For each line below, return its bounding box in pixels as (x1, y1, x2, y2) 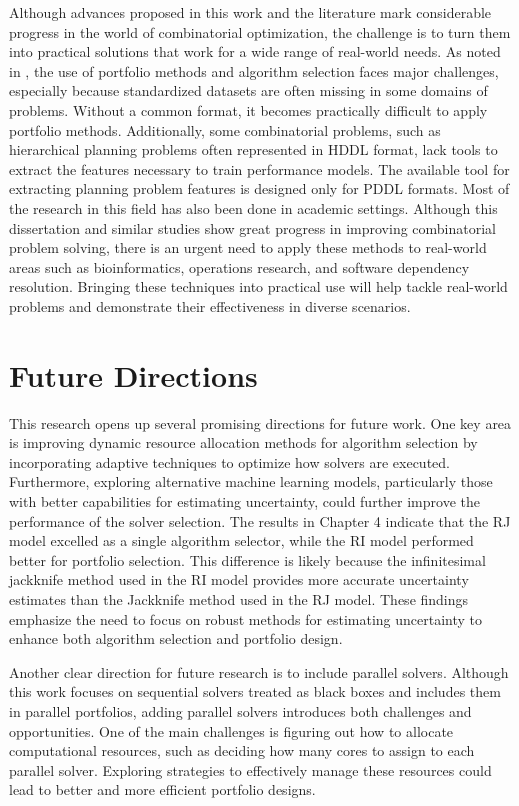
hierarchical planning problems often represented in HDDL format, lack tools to (9, 139, 498, 160)
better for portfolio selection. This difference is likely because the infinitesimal (9, 549, 486, 570)
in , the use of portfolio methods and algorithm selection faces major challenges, (9, 60, 499, 81)
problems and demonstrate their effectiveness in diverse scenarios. (9, 295, 411, 316)
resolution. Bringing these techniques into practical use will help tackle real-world (9, 276, 508, 297)
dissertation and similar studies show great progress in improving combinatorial (9, 217, 497, 238)
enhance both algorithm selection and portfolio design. (9, 628, 343, 649)
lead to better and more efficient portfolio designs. (9, 779, 316, 800)
